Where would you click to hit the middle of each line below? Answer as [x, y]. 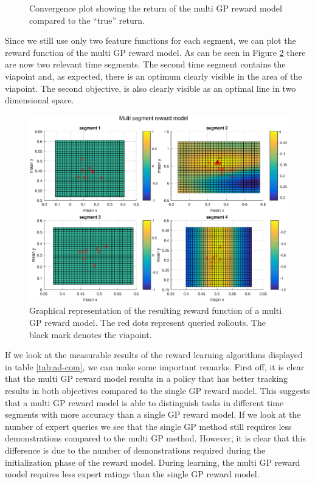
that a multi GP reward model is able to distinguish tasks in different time [144, 402]
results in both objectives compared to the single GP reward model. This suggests [157, 390]
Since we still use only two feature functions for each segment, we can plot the [151, 40]
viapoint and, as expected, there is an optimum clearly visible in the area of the [154, 76]
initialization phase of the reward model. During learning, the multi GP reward [153, 462]
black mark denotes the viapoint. [91, 334]
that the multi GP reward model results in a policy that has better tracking [147, 379]
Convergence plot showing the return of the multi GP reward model [156, 8]
